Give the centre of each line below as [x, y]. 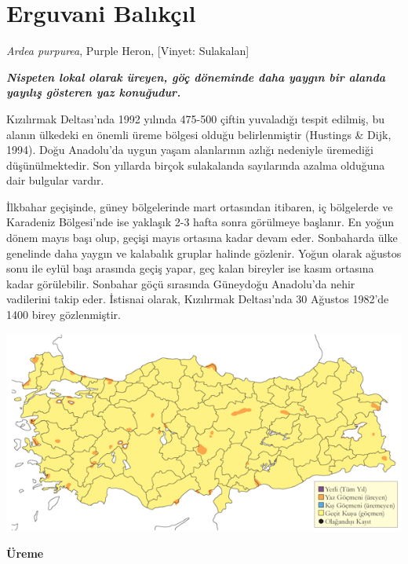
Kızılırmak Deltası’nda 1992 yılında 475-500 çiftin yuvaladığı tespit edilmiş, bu [195, 118]
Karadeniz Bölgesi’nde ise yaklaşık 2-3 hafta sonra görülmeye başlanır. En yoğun [200, 222]
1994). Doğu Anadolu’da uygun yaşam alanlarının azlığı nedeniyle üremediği [190, 150]
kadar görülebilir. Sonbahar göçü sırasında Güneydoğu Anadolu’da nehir [181, 283]
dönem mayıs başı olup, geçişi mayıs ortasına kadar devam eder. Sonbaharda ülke [202, 238]
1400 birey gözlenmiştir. [64, 315]
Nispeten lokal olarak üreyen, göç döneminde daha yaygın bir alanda [196, 77]
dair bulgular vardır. [55, 180]
